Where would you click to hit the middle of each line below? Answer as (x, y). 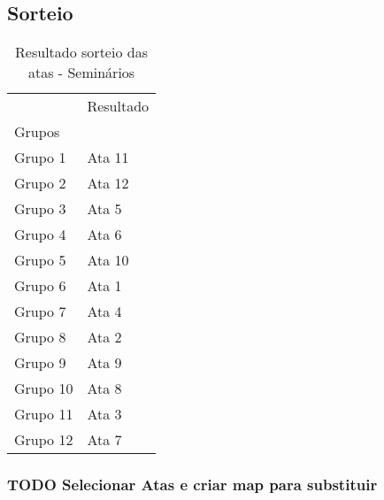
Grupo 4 (40, 235)
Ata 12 (108, 183)
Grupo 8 (40, 337)
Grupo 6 (40, 286)
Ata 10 (108, 260)
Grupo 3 (40, 209)
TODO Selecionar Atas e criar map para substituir (192, 485)
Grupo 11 (44, 414)
